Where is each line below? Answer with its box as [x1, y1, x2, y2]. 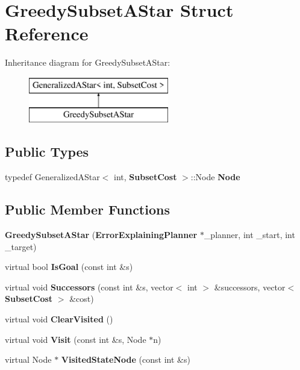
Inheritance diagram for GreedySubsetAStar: [5, 56, 170, 69]
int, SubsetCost [114, 171, 177, 183]
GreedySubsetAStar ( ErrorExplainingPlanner [5, 228, 198, 241]
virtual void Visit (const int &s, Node [5, 333, 146, 345]
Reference [5, 21, 89, 46]
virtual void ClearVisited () [5, 313, 113, 325]
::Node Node [190, 171, 240, 183]
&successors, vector [214, 280, 286, 293]
